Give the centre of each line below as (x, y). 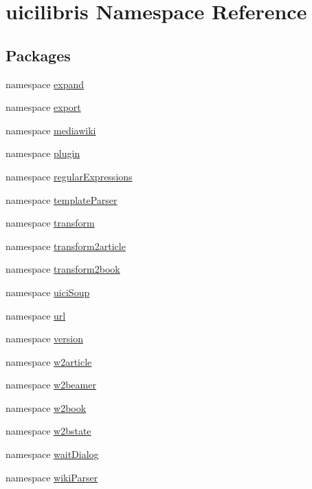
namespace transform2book (63, 269)
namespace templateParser (62, 199)
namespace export (43, 107)
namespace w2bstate (48, 431)
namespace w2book (46, 407)
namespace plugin (43, 153)
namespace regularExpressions (69, 176)
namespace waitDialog (52, 454)
